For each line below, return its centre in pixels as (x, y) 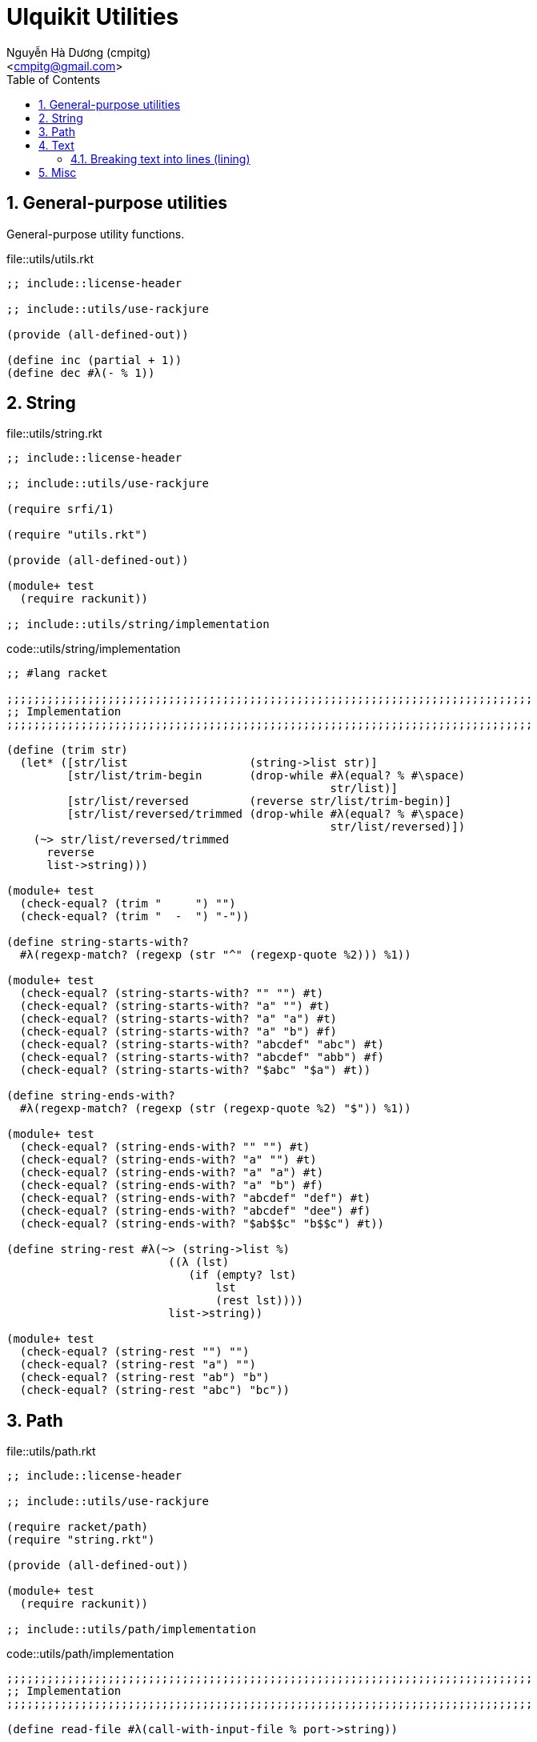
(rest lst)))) (259, 1301)
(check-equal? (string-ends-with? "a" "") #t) (168, 1160)
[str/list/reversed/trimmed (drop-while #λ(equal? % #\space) (266, 814)
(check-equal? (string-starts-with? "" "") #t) (172, 993)
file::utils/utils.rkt (50, 258)
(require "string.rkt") (81, 1540)
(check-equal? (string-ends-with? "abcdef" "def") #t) (195, 1198)
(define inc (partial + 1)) (94, 360)
